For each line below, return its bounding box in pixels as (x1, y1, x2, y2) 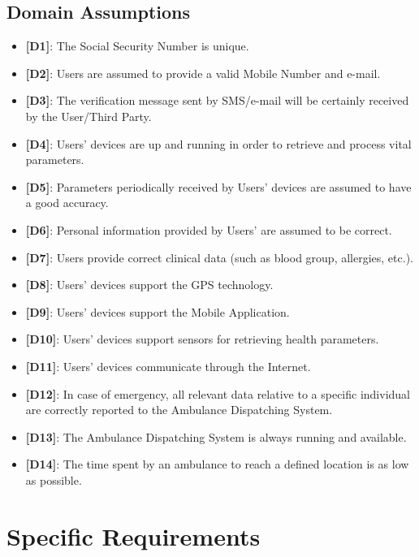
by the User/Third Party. (25, 107, 152, 124)
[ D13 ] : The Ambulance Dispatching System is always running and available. (25, 428, 407, 445)
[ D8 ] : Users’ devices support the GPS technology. (25, 276, 274, 293)
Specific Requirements (6, 519, 261, 552)
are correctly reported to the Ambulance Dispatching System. (25, 401, 333, 418)
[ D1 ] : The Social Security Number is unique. (25, 37, 249, 54)
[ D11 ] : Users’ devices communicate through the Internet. (25, 357, 311, 374)
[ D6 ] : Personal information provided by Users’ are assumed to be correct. (25, 221, 392, 238)
